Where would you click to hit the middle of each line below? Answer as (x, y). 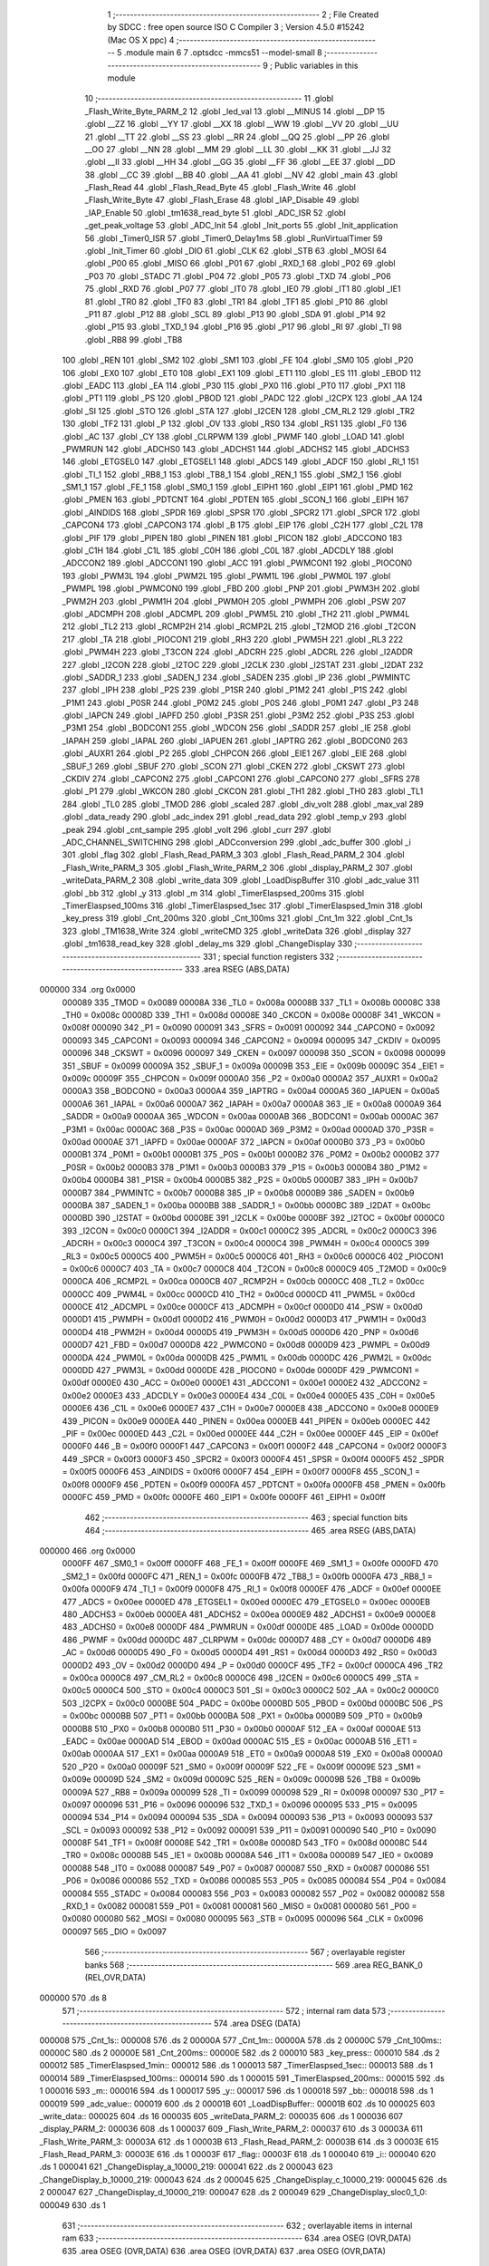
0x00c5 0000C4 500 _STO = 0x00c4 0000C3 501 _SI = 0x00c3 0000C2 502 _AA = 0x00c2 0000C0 (250, 1690)
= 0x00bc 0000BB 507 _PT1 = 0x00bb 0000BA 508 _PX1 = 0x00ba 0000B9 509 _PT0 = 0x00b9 (242, 1716)
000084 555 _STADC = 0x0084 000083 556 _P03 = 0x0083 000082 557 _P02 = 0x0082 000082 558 (254, 1893)
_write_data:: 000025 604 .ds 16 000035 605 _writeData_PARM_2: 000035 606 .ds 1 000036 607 (221, 2116)
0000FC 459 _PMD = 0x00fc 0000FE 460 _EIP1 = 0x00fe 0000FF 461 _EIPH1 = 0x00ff (224, 1496)
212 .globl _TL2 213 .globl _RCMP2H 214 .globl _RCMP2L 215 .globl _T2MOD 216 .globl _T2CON (239, 626)
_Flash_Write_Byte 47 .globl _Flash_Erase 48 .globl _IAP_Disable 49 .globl (222, 200)
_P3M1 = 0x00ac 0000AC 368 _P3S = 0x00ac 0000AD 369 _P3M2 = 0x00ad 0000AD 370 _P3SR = (248, 1129)
